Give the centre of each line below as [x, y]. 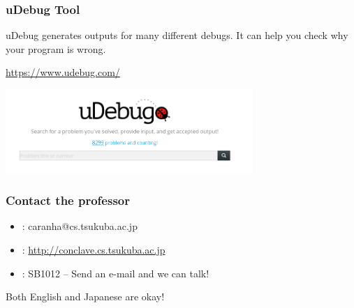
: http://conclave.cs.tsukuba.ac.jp [94, 249]
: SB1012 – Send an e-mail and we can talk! [116, 273]
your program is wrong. [56, 48]
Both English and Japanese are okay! [85, 297]
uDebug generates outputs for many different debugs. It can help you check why [177, 35]
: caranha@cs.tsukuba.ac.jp [80, 226]
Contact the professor [68, 200]
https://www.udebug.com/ [63, 72]
